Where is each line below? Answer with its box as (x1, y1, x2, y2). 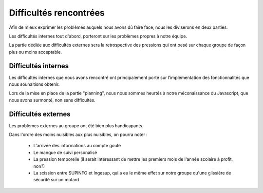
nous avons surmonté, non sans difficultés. (9, 97, 95, 103)
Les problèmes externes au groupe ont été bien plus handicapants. (9, 122, 144, 129)
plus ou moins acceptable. (9, 49, 62, 55)
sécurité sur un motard (33, 177, 79, 183)
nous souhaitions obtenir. (9, 81, 60, 87)
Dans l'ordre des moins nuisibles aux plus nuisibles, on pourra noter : (9, 132, 148, 137)
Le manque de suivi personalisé (33, 149, 97, 155)
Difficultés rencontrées (9, 7, 105, 18)
